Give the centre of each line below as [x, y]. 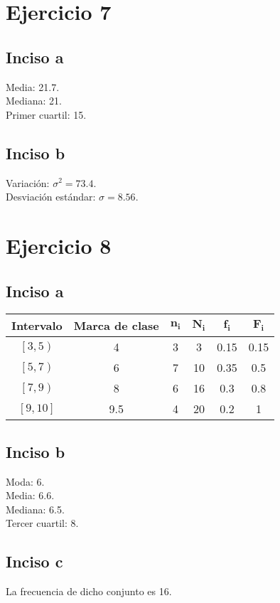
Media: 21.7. [33, 86]
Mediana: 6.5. [35, 509]
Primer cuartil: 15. [46, 114]
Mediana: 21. [34, 101]
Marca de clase [116, 326]
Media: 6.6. [30, 495]
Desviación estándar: [51, 197]
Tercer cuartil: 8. [42, 523]
